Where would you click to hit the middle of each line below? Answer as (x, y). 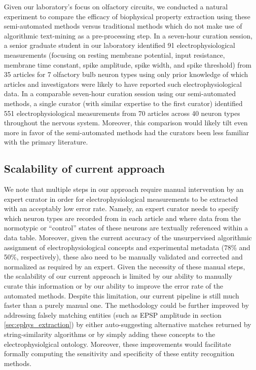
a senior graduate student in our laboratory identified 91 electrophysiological (120, 45)
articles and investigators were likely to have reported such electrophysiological (123, 84)
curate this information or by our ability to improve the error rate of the (114, 286)
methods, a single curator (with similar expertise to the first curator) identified (123, 103)
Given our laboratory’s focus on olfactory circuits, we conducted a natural (116, 6)
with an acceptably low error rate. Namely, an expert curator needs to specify (122, 208)
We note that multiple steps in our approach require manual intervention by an (124, 189)
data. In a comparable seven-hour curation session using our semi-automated (120, 93)
